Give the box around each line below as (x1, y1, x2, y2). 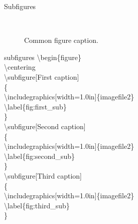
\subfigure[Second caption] (4, 121, 86, 131)
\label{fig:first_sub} (4, 101, 67, 111)
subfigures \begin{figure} (4, 51, 81, 62)
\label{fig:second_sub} (4, 150, 75, 161)
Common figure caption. (24, 35, 98, 45)
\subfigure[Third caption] (4, 170, 82, 181)
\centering (4, 62, 36, 72)
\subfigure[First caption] (4, 71, 79, 82)
